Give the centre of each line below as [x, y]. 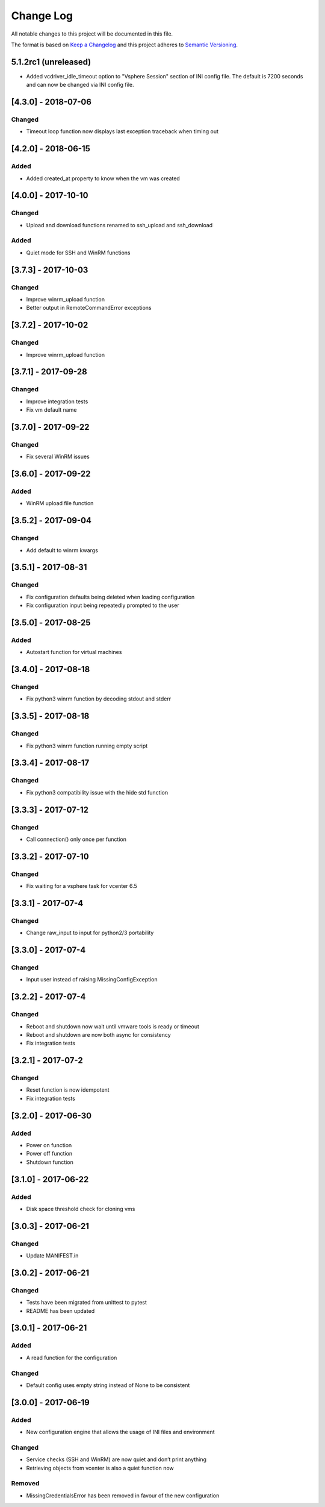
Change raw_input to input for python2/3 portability [90, 933]
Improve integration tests [57, 401]
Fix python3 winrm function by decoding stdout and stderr [99, 699]
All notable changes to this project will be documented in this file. [92, 34]
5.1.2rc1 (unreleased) [51, 62]
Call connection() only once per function [76, 839]
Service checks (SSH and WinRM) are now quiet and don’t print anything [116, 1459]
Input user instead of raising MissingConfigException [92, 980]
